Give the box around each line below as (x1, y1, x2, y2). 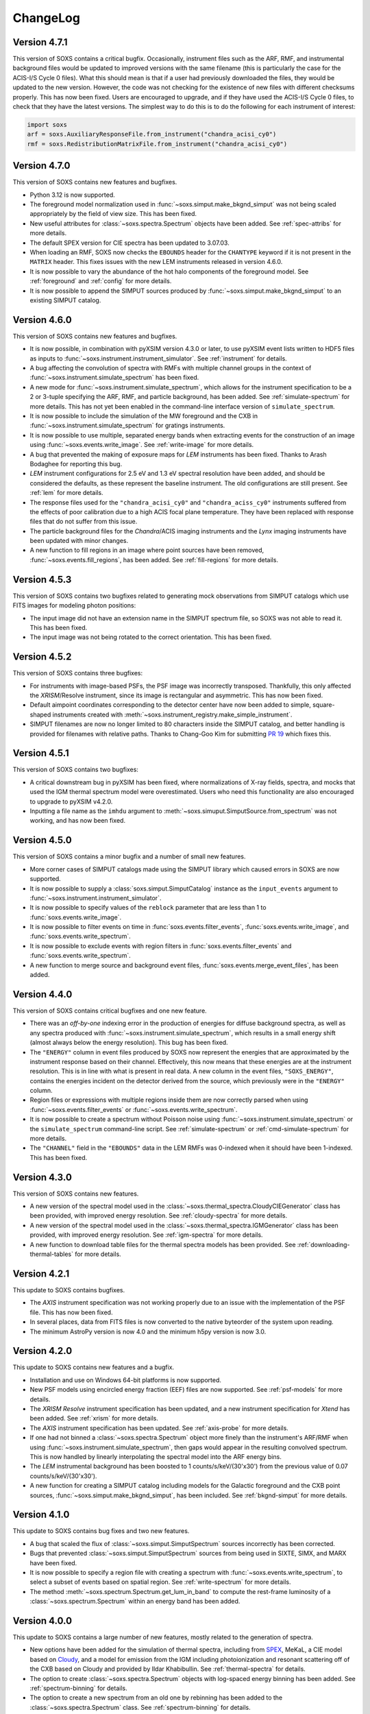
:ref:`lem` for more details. (29, 489, 103, 497)
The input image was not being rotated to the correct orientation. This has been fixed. (29, 633, 272, 641)
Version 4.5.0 (12, 834, 72, 846)
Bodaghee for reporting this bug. (29, 459, 123, 468)
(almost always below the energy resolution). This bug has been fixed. (29, 1039, 229, 1047)
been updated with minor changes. (29, 537, 129, 545)
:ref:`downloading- (297, 1240, 350, 1248)
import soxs (27, 121, 68, 128)
